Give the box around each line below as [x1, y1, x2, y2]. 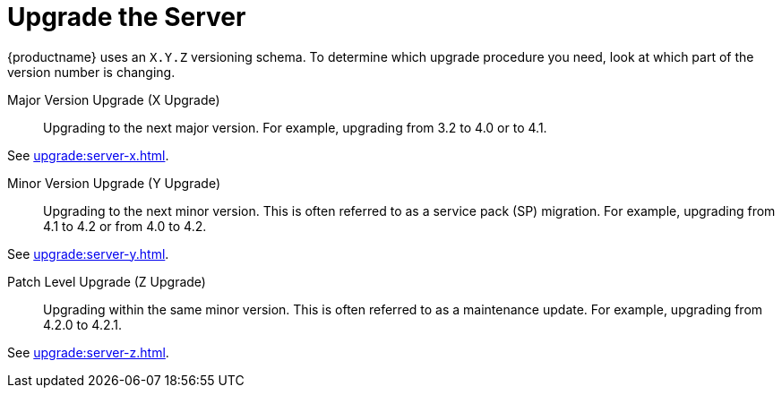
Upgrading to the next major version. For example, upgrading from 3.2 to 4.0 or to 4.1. [43, 119, 547, 135]
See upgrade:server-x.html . [7, 147, 169, 163]
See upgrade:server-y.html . [7, 245, 169, 262]
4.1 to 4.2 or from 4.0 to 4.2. [43, 218, 207, 234]
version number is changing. [7, 64, 176, 80]
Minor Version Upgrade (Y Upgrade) [7, 175, 220, 191]
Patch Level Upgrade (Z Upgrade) [7, 273, 206, 289]
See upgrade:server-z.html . [7, 344, 169, 360]
